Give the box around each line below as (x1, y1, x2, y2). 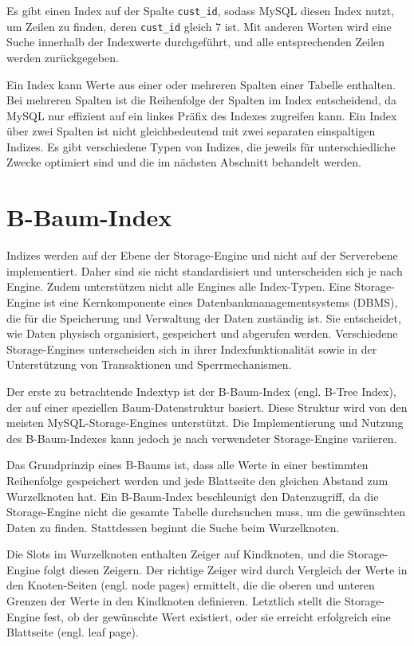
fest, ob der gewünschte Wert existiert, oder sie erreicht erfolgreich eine (43, 608, 391, 624)
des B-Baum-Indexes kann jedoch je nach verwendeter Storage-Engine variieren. (6, 429, 397, 446)
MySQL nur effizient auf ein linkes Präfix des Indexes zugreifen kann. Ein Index (6, 107, 397, 123)
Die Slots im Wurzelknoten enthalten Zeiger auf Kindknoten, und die (6, 546, 345, 562)
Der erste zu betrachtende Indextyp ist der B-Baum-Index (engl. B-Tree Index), (6, 382, 396, 399)
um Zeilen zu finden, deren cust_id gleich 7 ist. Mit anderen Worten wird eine (6, 18, 392, 34)
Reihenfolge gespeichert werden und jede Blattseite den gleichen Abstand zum (6, 472, 388, 488)
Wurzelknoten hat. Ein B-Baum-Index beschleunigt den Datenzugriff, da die (6, 487, 379, 504)
